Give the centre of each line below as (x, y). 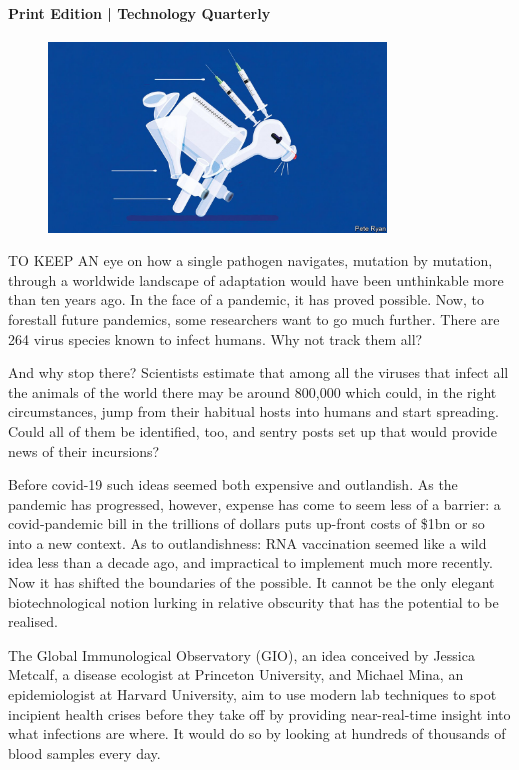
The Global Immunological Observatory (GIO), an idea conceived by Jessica (241, 654)
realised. (33, 621)
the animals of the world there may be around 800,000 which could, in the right (252, 391)
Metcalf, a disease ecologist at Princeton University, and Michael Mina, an (236, 674)
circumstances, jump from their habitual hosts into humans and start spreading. (253, 411)
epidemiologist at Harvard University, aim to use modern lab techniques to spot (252, 694)
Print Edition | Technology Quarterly (139, 12)
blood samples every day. (84, 752)
